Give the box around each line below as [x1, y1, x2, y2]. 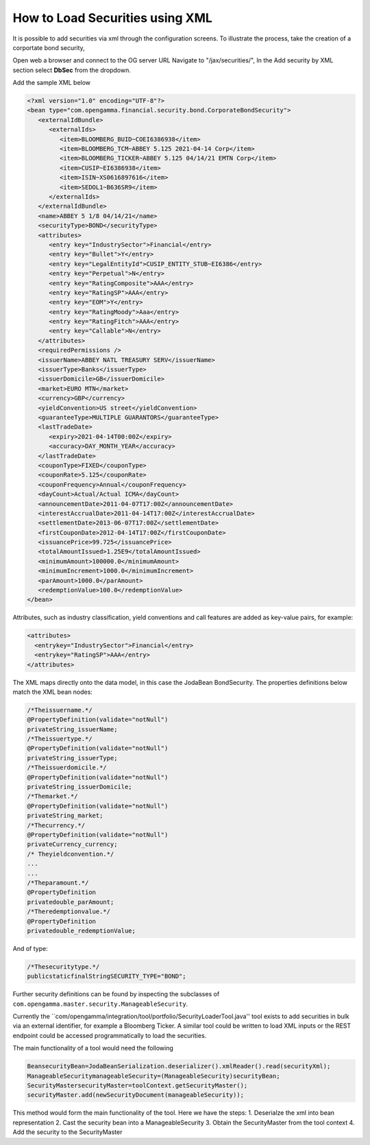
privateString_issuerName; [27, 725, 118, 733]
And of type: [12, 944, 48, 952]
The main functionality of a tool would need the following [12, 1044, 174, 1052]
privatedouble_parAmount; [27, 898, 114, 906]
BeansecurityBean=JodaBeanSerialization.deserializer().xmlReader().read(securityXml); [27, 1063, 331, 1070]
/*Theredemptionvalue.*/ [27, 908, 111, 915]
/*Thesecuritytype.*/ [27, 963, 100, 970]
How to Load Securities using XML [12, 10, 212, 25]
